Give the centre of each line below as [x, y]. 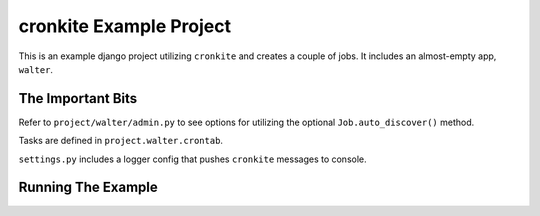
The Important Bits [78, 98]
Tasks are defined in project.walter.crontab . [121, 141]
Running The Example [88, 187]
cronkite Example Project [125, 26]
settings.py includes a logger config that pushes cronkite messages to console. [192, 159]
